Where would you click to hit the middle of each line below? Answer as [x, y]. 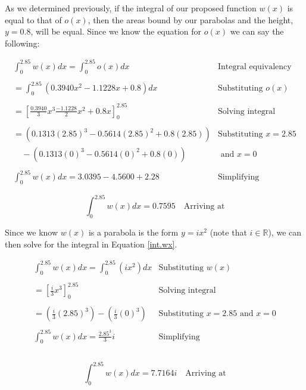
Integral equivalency [255, 66]
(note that [228, 232]
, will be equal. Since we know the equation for [116, 31]
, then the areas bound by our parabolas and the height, [191, 19]
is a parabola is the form [133, 232]
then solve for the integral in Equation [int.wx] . [91, 244]
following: [22, 43]
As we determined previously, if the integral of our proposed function [131, 8]
